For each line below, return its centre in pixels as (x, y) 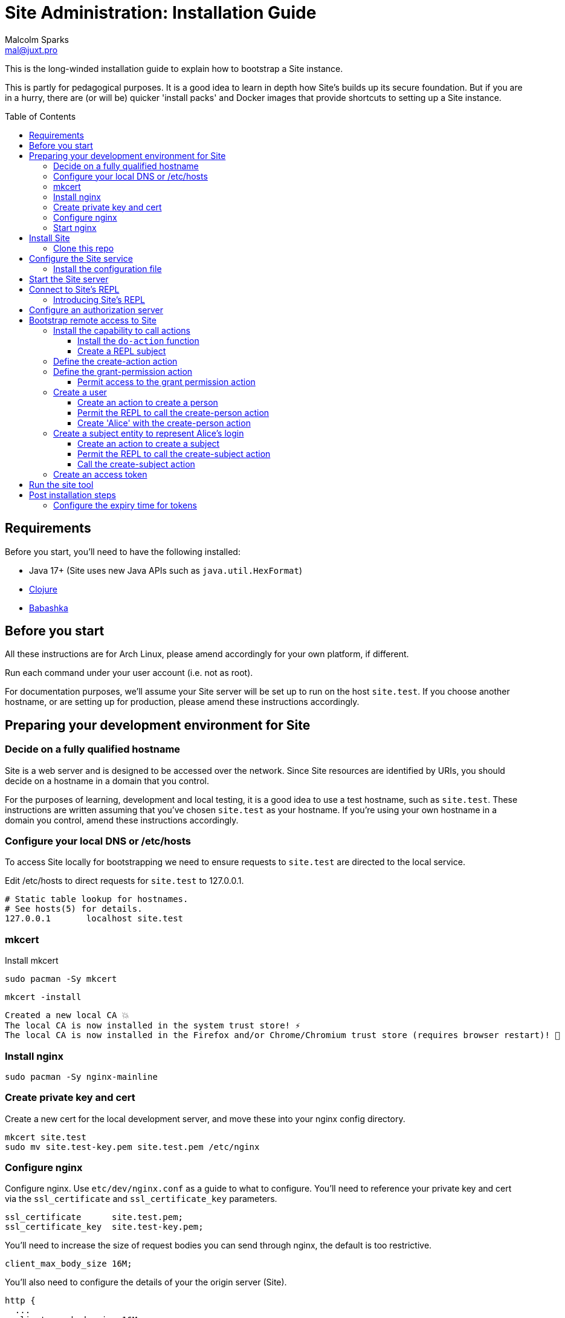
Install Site (50, 238)
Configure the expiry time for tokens (125, 505)
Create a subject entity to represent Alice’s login (149, 433)
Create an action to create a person (148, 402)
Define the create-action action (115, 361)
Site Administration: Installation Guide (161, 13)
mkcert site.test (46, 1137)
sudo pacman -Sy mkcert (61, 979)
